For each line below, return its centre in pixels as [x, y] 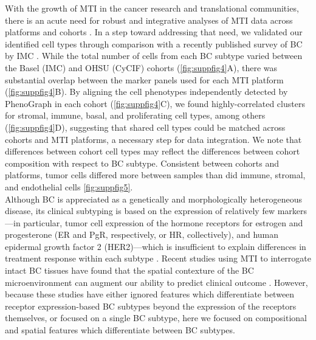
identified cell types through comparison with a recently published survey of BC [154, 43]
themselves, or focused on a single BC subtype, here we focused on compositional [156, 318]
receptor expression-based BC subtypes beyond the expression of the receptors [151, 306]
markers [292, 211]
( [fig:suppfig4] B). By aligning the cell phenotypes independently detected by [146, 92]
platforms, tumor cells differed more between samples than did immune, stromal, [155, 175]
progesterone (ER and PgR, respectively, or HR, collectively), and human [142, 234]
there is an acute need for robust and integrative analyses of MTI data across [149, 20]
